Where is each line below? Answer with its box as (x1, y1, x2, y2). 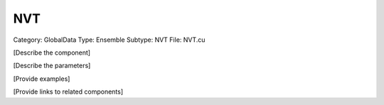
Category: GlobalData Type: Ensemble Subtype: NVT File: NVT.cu (13, 35, 206, 44)
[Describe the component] (13, 48, 91, 57)
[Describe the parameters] (13, 61, 91, 70)
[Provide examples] (13, 74, 70, 83)
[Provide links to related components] (13, 87, 124, 96)
